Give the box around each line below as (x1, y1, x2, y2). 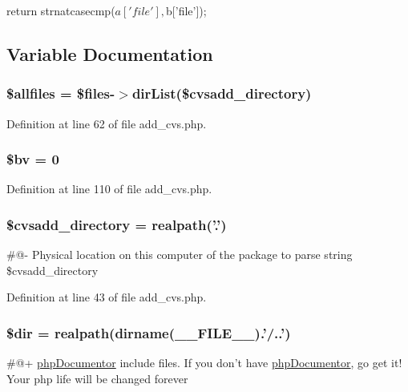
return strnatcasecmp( (6, 2, 115, 18)
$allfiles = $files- (6, 83, 115, 103)
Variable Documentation (6, 41, 213, 66)
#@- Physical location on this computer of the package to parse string (6, 246, 353, 263)
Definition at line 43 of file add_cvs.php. (6, 289, 207, 305)
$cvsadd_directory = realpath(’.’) (6, 214, 227, 234)
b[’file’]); (166, 2, 207, 18)
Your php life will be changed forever (6, 370, 188, 386)
